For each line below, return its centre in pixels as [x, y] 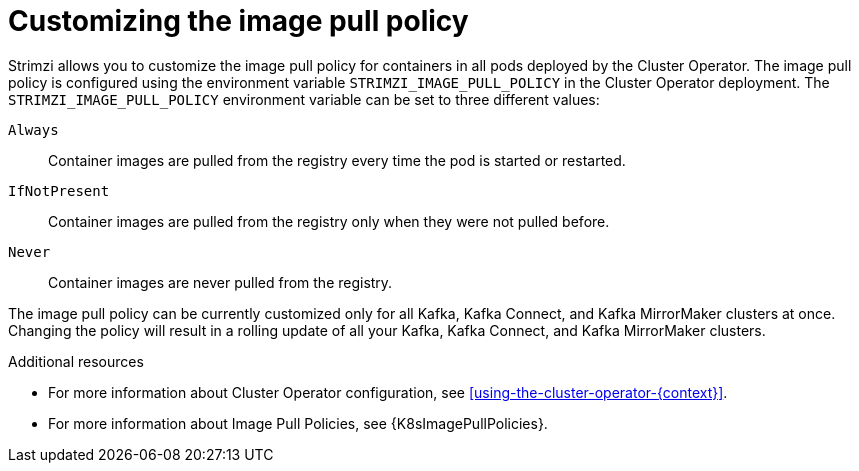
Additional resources [76, 361]
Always [33, 129]
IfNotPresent [59, 190]
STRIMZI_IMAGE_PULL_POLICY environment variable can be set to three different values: [304, 99]
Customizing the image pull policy [238, 21]
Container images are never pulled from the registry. [220, 282]
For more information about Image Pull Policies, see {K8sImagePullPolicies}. [298, 423]
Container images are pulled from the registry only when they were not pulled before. [329, 221]
